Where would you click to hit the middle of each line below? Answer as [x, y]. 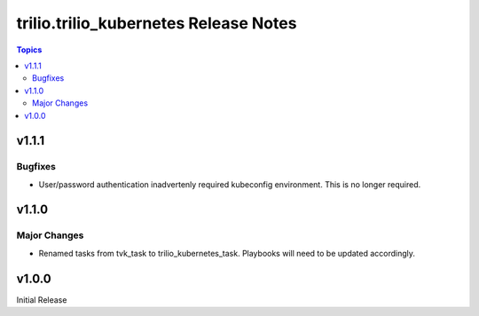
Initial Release [42, 300]
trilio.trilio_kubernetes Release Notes [157, 23]
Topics [29, 50]
